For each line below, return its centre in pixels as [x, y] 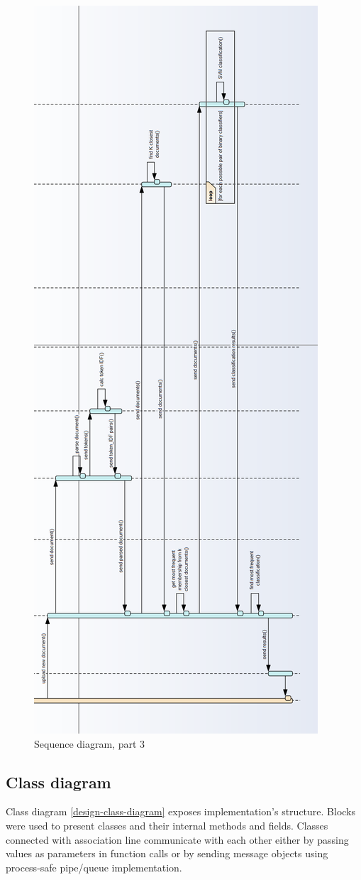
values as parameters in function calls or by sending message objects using [167, 853]
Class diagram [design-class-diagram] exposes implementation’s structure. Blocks [181, 811]
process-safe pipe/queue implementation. [94, 867]
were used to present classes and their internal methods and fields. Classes [167, 825]
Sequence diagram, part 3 [90, 743]
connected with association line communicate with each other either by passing [177, 839]
